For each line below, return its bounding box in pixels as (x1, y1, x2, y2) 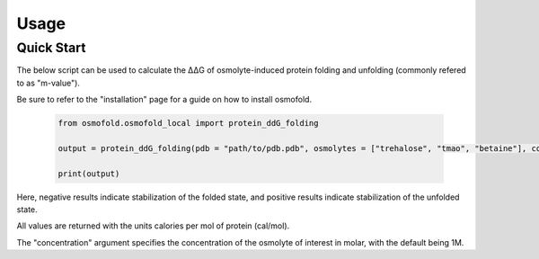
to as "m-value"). (16, 77, 81, 88)
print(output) (57, 168, 120, 179)
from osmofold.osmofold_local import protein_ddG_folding (57, 118, 319, 129)
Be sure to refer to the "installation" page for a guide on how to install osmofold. (16, 94, 313, 105)
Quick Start (16, 40, 86, 56)
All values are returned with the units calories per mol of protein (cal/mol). (16, 220, 290, 231)
